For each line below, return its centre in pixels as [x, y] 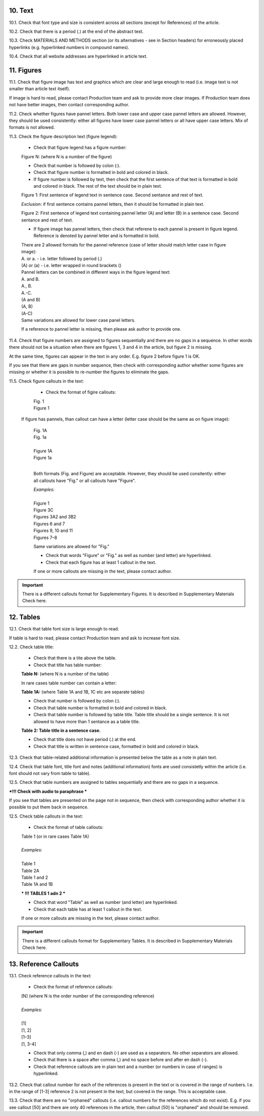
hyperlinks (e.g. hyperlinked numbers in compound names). [69, 47]
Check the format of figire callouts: [81, 392]
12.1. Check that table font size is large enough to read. [64, 629]
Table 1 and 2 [35, 877]
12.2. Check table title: [31, 647]
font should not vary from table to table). [50, 773]
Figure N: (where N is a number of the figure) [67, 156]
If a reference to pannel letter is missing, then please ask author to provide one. [101, 329]
